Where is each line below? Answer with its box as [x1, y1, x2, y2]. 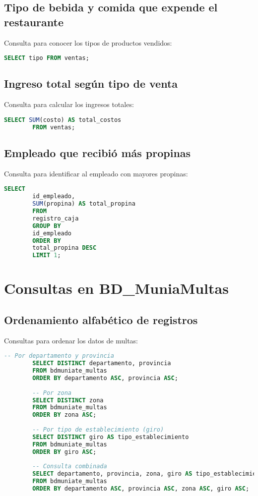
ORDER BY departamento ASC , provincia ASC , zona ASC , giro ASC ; [32, 485, 250, 493]
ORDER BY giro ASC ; [32, 448, 97, 455]
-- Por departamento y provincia [4, 352, 114, 360]
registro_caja [32, 215, 79, 222]
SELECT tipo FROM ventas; [4, 55, 89, 62]
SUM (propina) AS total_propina [32, 200, 135, 208]
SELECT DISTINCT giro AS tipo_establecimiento [32, 433, 189, 441]
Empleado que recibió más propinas [4, 145, 191, 160]
